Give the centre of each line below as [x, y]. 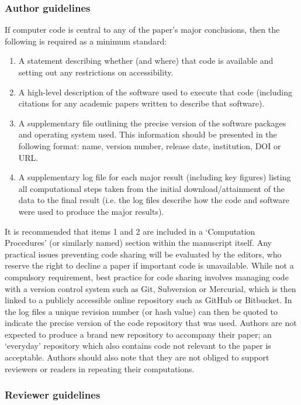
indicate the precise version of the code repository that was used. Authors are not [151, 323]
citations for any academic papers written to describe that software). [141, 103]
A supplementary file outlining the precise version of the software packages [152, 123]
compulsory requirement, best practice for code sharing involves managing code [147, 277]
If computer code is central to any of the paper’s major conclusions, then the [142, 30]
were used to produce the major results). [91, 211]
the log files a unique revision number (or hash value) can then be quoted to [141, 311]
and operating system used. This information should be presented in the [148, 134]
